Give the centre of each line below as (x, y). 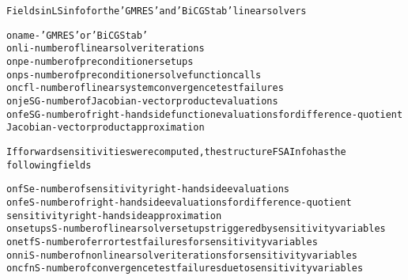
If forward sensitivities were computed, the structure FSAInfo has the (176, 151)
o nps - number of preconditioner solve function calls (134, 75)
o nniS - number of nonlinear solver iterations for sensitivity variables (182, 255)
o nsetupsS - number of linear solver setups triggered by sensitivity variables (196, 229)
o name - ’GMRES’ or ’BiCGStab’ (77, 35)
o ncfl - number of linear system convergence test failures (145, 88)
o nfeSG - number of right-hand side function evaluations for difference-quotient (205, 114)
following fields (49, 165)
